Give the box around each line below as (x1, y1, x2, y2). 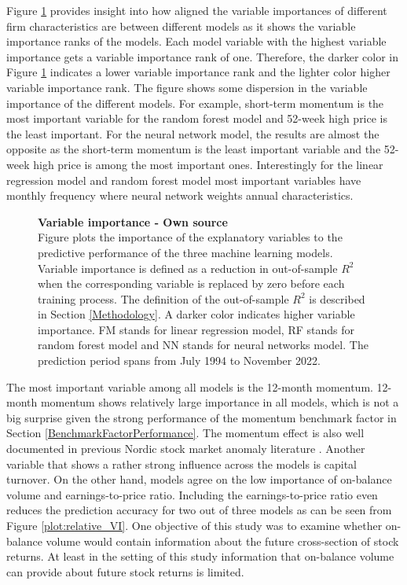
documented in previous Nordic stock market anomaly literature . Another (6, 440, 365, 457)
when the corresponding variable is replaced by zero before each (38, 275, 345, 292)
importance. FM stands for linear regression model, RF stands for (38, 321, 355, 337)
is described (309, 290, 365, 307)
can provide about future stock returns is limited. (6, 563, 244, 579)
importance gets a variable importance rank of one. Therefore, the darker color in (6, 48, 398, 64)
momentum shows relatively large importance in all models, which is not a (40, 394, 399, 410)
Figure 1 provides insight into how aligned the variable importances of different (6, 2, 387, 18)
